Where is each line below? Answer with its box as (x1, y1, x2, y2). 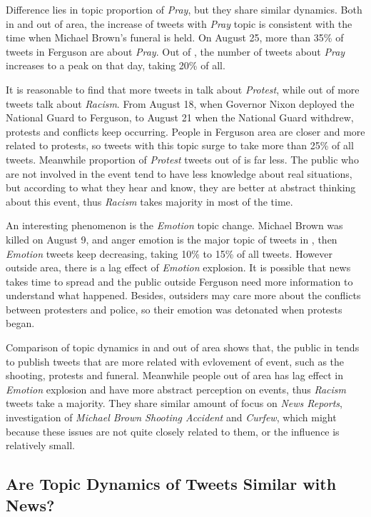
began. (6, 316, 35, 331)
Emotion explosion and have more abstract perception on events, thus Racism (6, 381, 346, 396)
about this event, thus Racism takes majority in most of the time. (6, 194, 293, 209)
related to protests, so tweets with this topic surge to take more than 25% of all (6, 138, 354, 153)
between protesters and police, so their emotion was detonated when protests (6, 301, 342, 316)
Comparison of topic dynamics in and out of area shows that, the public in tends (6, 340, 360, 355)
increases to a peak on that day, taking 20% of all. (6, 58, 225, 73)
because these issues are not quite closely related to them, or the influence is (6, 423, 340, 438)
